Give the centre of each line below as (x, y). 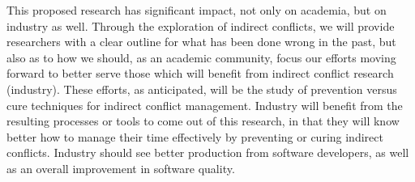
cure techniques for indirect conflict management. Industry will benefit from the (205, 105)
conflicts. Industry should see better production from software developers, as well (208, 152)
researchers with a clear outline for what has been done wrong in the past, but (201, 42)
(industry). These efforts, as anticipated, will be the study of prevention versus (202, 89)
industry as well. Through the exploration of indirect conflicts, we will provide (201, 25)
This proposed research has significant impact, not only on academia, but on (197, 10)
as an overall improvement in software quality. (121, 168)
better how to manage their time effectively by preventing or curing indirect (195, 136)
